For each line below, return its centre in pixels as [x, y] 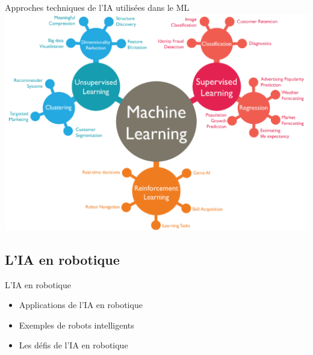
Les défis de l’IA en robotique [73, 345]
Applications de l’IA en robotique [81, 305]
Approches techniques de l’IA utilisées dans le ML [97, 7]
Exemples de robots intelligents [76, 325]
